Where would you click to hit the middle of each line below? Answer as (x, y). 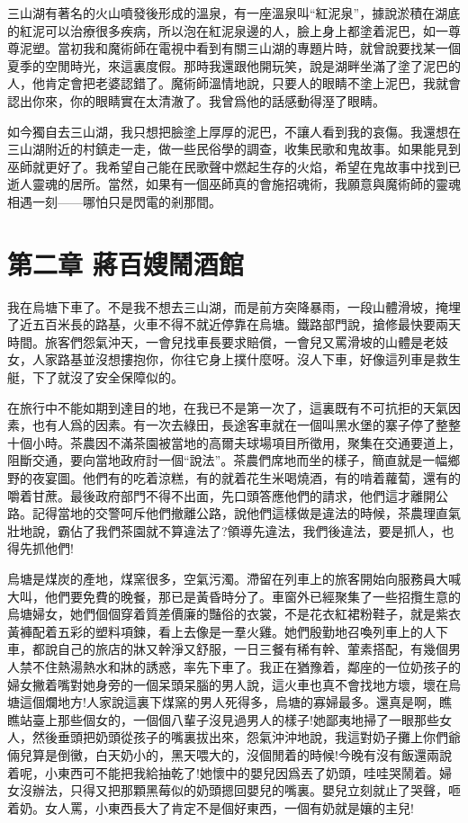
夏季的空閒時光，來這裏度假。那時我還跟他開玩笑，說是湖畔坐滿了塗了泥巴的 (234, 65)
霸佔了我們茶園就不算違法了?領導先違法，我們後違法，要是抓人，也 (256, 530)
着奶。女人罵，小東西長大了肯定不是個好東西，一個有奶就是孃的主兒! (211, 807)
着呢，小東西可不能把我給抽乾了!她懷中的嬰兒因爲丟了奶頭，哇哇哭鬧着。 (223, 772)
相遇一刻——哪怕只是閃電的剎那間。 (114, 201)
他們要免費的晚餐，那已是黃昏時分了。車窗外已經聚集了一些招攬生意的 (252, 596)
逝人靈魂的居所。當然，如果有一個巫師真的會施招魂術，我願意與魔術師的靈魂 (234, 184)
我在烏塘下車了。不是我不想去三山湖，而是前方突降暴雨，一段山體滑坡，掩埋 (234, 306)
